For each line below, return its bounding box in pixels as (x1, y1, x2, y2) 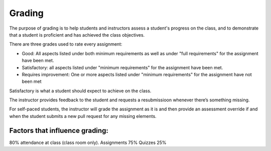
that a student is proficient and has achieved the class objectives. (9, 32, 145, 38)
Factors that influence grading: (9, 126, 109, 135)
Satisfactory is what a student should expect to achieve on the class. (9, 88, 152, 94)
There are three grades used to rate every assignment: (9, 41, 122, 47)
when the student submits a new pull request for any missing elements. (9, 113, 157, 119)
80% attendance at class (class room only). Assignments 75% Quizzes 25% (9, 139, 167, 145)
